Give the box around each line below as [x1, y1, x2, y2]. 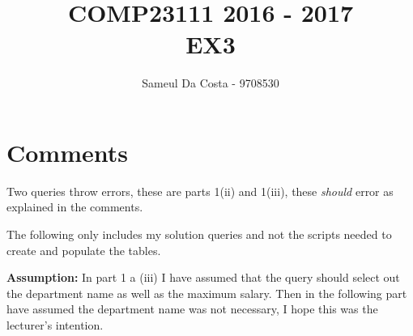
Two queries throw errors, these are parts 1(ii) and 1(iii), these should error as [6, 182, 394, 199]
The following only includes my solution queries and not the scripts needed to [6, 226, 392, 243]
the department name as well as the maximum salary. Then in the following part [6, 284, 407, 301]
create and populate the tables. [6, 241, 161, 258]
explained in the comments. [6, 198, 143, 215]
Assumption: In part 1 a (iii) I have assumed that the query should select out [6, 269, 400, 286]
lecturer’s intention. [6, 317, 104, 333]
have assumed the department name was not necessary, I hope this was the [6, 300, 378, 317]
